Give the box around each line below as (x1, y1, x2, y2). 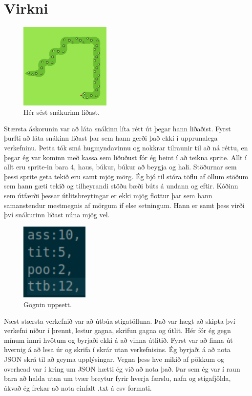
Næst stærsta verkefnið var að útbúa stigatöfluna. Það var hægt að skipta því (4, 315, 235, 326)
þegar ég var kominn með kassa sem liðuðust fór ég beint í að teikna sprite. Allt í (4, 152, 247, 162)
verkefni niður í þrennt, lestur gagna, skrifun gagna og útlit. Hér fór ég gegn (4, 325, 231, 335)
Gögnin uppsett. (23, 299, 72, 310)
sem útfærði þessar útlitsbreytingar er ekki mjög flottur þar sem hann (4, 190, 212, 200)
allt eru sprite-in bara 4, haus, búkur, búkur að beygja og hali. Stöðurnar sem (4, 162, 237, 172)
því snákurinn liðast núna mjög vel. (4, 209, 110, 220)
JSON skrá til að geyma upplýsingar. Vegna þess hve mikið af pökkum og (4, 354, 224, 364)
